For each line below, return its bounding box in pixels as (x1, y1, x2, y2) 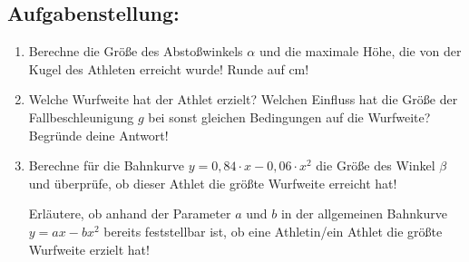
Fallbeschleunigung (28, 107, 134, 126)
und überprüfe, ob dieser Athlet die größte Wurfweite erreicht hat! (28, 173, 397, 192)
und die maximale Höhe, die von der (259, 42, 462, 61)
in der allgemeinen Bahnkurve (280, 204, 447, 223)
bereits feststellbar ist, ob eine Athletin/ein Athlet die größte (103, 221, 443, 240)
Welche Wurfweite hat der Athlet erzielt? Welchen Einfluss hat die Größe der (28, 90, 458, 109)
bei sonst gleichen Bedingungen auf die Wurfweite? (148, 107, 431, 126)
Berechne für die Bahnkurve (28, 156, 185, 175)
